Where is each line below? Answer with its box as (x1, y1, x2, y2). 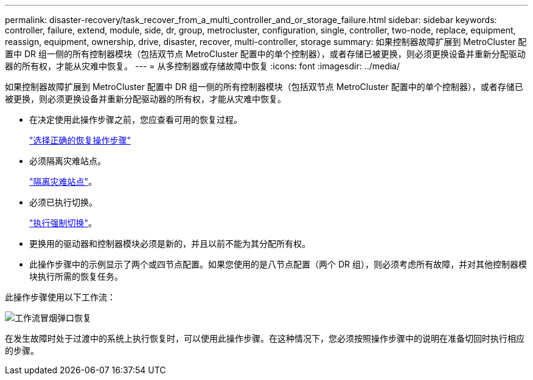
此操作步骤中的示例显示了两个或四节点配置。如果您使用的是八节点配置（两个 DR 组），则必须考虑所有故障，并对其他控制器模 (29, 259, 527, 269)
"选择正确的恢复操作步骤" (29, 135, 131, 145)
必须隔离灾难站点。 (29, 156, 106, 166)
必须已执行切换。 (29, 197, 97, 207)
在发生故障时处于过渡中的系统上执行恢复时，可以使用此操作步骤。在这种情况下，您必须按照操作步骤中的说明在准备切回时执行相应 (5, 333, 524, 344)
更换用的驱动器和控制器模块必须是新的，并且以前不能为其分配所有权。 (29, 238, 310, 249)
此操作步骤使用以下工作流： (5, 292, 116, 302)
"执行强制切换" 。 (29, 218, 97, 228)
